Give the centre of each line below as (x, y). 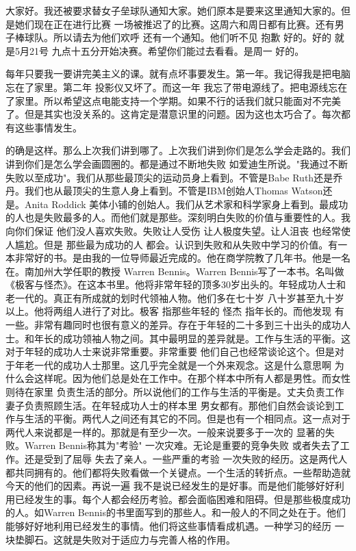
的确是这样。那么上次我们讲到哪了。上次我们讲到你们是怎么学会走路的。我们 (178, 150)
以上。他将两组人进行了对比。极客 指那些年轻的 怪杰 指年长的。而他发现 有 (175, 311)
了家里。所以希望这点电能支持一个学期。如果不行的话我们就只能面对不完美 (173, 100)
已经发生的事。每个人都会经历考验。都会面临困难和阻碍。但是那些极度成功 (182, 499)
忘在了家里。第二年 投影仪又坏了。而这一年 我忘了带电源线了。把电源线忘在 (177, 87)
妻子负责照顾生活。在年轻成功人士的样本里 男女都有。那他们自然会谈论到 (170, 405)
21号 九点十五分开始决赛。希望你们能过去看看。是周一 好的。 (167, 50)
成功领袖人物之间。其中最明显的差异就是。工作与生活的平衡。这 (206, 338)
